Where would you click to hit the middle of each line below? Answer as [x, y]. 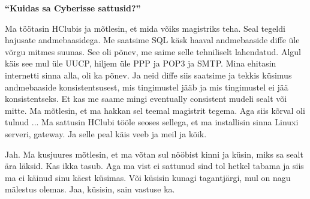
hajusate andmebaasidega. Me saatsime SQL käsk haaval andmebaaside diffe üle [152, 40]
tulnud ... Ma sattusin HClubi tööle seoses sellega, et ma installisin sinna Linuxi [152, 122]
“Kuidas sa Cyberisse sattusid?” [73, 8]
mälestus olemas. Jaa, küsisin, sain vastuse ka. [90, 189]
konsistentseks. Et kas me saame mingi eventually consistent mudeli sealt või [146, 99]
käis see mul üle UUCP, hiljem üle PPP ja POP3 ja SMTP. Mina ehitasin [141, 63]
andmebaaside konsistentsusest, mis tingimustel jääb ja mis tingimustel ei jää [147, 87]
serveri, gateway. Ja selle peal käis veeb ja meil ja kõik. [106, 133]
